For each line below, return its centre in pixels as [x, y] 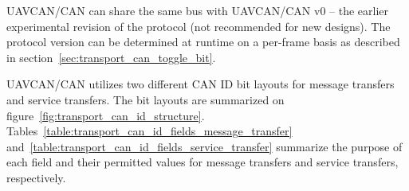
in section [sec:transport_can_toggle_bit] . [111, 57]
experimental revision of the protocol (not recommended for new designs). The [199, 26]
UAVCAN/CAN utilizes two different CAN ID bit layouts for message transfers [201, 84]
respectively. [36, 177]
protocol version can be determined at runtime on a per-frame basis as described [203, 42]
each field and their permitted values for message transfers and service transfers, [203, 162]
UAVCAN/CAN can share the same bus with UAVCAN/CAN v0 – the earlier [198, 10]
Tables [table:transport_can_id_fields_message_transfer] [149, 131]
